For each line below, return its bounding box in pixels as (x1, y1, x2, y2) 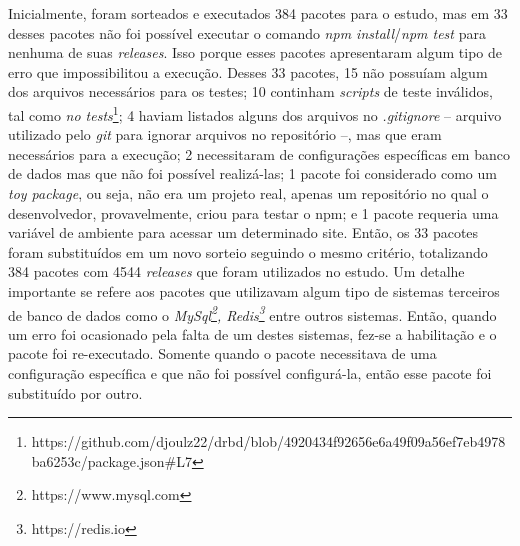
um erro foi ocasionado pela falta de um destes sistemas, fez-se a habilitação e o (8, 323, 497, 344)
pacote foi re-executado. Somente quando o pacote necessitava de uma (8, 343, 437, 364)
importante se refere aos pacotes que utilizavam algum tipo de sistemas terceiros (8, 280, 500, 301)
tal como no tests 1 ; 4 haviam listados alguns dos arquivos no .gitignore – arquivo (8, 101, 502, 125)
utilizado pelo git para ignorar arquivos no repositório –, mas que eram (8, 124, 442, 145)
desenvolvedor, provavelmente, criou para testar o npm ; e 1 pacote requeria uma (8, 202, 499, 223)
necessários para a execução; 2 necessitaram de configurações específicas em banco (8, 143, 510, 164)
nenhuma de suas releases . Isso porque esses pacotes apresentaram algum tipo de (8, 42, 502, 63)
